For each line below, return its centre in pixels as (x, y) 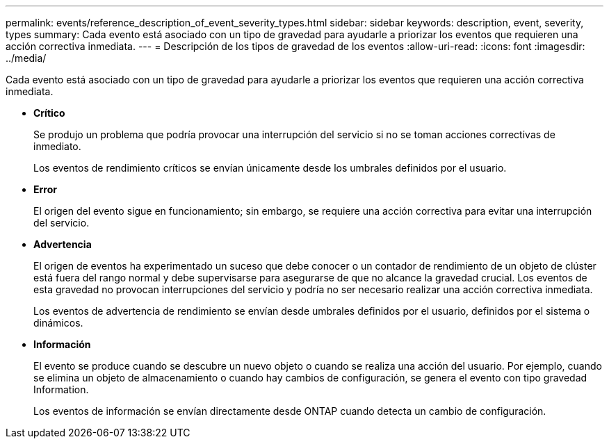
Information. (61, 389)
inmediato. (57, 146)
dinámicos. (58, 323)
